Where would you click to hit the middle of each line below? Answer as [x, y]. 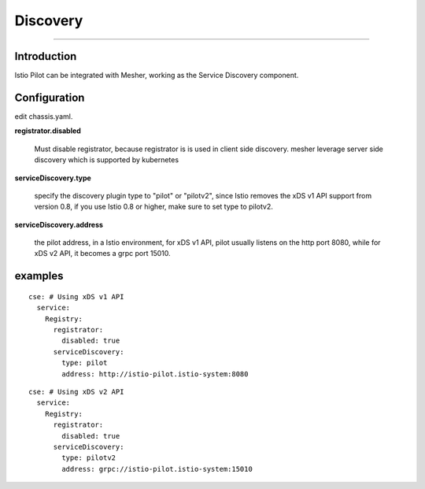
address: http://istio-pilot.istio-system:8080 [155, 374]
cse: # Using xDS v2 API [76, 392]
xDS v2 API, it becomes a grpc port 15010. [102, 254]
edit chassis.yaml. [44, 116]
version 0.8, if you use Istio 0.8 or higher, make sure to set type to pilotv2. [153, 207]
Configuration [50, 97]
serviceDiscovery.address [59, 224]
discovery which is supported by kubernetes [107, 160]
